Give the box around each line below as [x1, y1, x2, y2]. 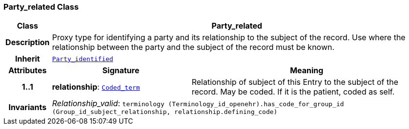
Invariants [8, 102, 47, 112]
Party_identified [52, 55, 113, 63]
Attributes [8, 65, 47, 76]
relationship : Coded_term [52, 82, 140, 92]
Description [5, 37, 50, 48]
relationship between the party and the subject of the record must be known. [52, 42, 335, 52]
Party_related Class [3, 2, 79, 12]
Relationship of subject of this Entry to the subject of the [191, 77, 399, 87]
